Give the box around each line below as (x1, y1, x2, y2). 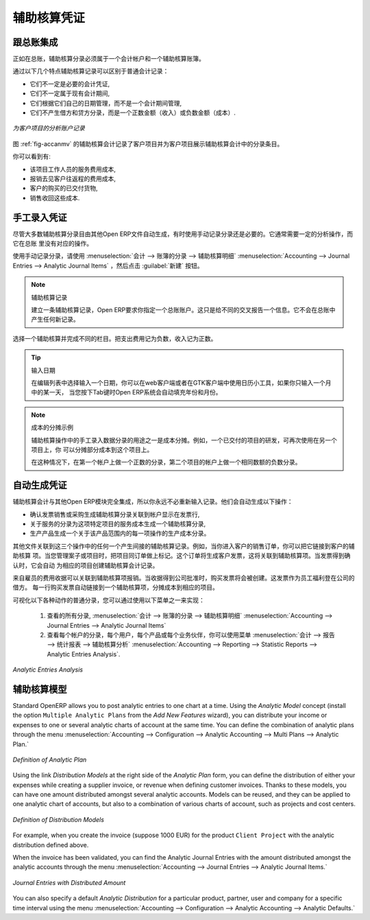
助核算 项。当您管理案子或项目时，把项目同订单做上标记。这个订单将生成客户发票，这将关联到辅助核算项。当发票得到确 (12, 552, 351, 560)
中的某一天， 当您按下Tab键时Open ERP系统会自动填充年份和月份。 (31, 388, 222, 397)
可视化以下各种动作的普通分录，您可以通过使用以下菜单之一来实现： (12, 595, 205, 604)
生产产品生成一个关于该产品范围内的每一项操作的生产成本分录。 (29, 529, 210, 538)
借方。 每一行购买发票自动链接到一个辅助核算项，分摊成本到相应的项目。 (12, 583, 219, 591)
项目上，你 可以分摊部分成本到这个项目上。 (31, 445, 153, 453)
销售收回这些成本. (29, 193, 80, 202)
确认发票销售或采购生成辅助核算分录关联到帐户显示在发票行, (29, 510, 200, 518)
